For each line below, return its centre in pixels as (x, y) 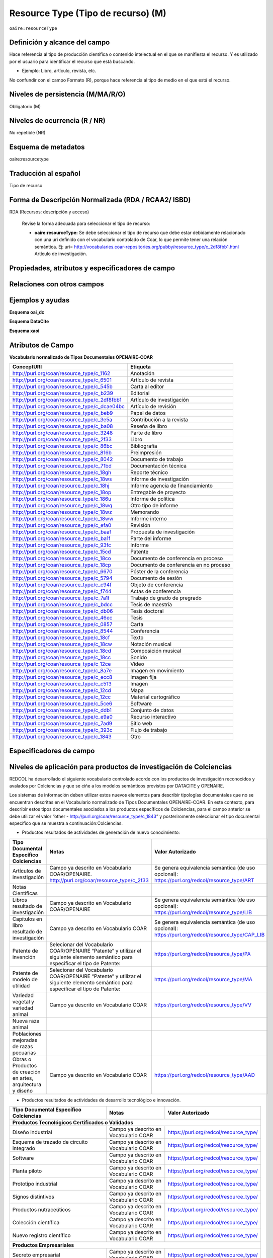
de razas (23, 1046)
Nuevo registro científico (41, 1235)
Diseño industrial (32, 1132)
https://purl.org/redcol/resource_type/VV (203, 1005)
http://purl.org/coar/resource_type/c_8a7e (62, 671)
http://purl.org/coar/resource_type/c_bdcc (63, 605)
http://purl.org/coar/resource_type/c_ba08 (63, 426)
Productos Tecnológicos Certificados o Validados (73, 1123)
